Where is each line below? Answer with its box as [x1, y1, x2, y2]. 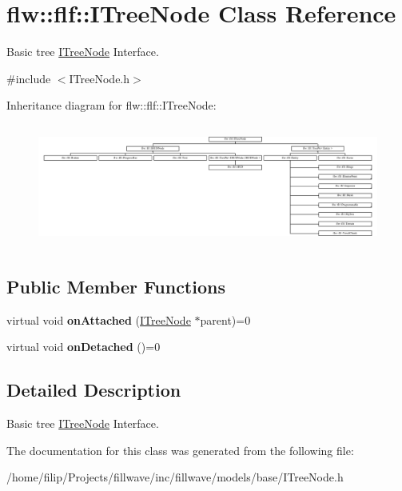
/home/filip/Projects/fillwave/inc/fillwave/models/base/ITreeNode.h [6, 469, 344, 485]
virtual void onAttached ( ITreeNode [6, 311, 191, 328]
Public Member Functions [6, 273, 225, 298]
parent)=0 [200, 311, 251, 328]
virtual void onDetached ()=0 [6, 338, 161, 355]
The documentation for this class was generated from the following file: [6, 441, 354, 458]
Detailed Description [6, 377, 181, 402]
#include [6, 70, 51, 86]
